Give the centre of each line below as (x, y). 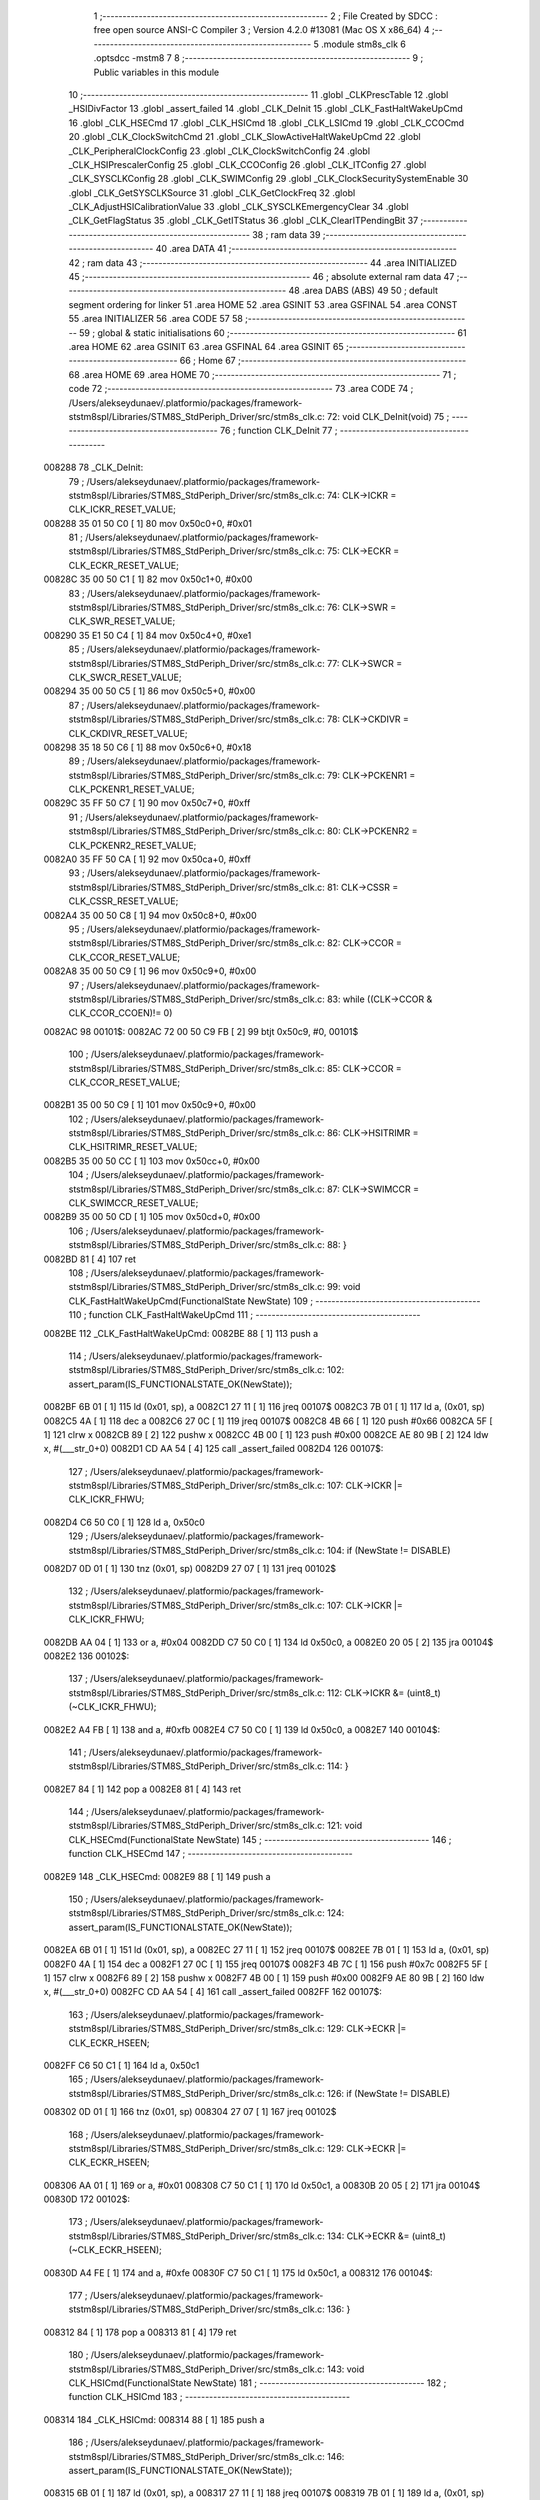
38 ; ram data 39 (286, 234)
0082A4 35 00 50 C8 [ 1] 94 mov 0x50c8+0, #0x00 (150, 915)
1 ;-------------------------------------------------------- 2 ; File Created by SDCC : (266, 16)
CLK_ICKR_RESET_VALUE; (122, 509)
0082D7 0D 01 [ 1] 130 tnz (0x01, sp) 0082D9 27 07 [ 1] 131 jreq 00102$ (190, 1569)
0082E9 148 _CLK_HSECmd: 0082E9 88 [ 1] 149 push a (157, 1876)
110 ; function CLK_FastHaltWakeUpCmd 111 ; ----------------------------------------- (244, 1315)
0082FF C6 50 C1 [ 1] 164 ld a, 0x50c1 (121, 2065)
